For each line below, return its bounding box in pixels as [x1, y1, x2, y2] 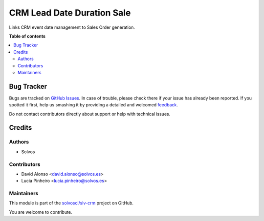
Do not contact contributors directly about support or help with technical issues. [9, 111, 171, 117]
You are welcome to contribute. [9, 209, 72, 215]
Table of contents [9, 33, 46, 39]
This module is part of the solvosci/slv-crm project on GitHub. [9, 200, 134, 206]
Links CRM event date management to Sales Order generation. [9, 24, 135, 30]
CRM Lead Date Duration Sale [9, 7, 131, 18]
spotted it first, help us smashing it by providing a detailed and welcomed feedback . [9, 102, 178, 108]
